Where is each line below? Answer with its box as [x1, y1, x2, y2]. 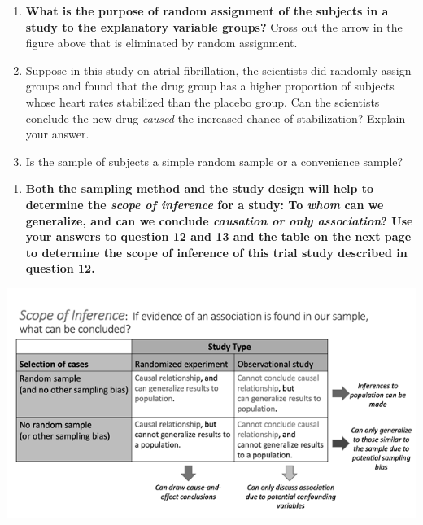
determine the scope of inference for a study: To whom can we [25, 195, 384, 212]
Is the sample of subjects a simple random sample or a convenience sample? [25, 152, 403, 169]
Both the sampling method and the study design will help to [25, 180, 374, 197]
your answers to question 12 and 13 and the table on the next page [25, 228, 412, 245]
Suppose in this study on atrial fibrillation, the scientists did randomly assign [25, 61, 412, 78]
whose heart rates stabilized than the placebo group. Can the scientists [25, 93, 380, 110]
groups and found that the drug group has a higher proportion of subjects [25, 77, 395, 94]
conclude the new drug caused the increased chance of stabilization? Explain [25, 109, 406, 126]
